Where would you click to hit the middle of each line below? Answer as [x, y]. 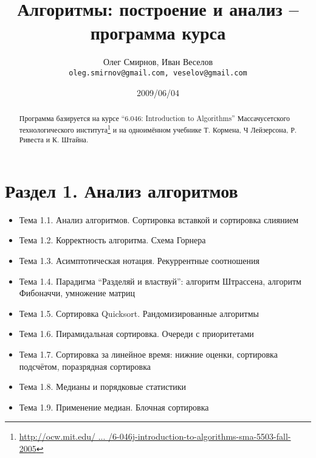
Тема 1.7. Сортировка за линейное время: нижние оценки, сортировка [148, 354]
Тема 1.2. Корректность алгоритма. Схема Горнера [112, 240]
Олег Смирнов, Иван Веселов [158, 62]
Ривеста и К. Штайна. [54, 140]
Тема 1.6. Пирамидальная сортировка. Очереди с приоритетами [136, 334]
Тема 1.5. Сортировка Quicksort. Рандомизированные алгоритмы [139, 313]
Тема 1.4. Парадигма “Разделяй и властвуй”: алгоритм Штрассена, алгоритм [160, 281]
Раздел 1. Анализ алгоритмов [122, 190]
